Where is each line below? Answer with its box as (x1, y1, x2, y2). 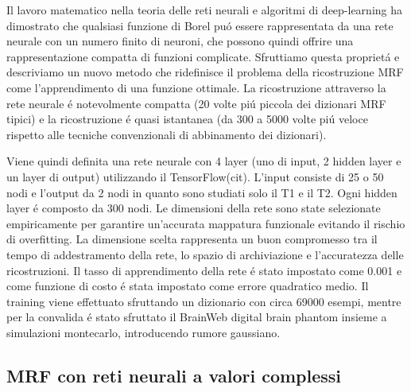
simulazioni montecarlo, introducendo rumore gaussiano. (6, 324, 281, 340)
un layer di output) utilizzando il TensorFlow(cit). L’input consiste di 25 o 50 (6, 168, 384, 184)
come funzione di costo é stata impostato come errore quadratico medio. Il (6, 278, 369, 294)
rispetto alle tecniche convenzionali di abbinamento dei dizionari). (6, 126, 327, 142)
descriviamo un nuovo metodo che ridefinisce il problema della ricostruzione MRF (6, 64, 404, 80)
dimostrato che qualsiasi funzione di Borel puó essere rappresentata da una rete (6, 17, 394, 33)
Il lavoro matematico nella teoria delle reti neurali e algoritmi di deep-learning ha (6, 2, 403, 17)
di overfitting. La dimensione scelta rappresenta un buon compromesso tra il (6, 231, 378, 247)
